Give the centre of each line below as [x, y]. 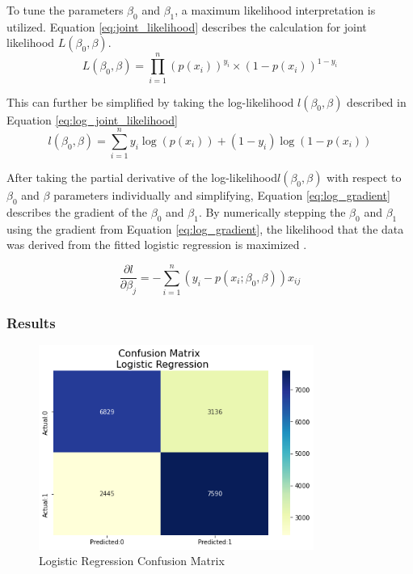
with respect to [364, 177]
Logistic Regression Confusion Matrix [132, 561]
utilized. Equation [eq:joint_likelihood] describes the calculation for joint [187, 26]
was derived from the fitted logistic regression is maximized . [157, 245]
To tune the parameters [65, 10]
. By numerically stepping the [272, 212]
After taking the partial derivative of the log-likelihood [142, 177]
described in [377, 101]
